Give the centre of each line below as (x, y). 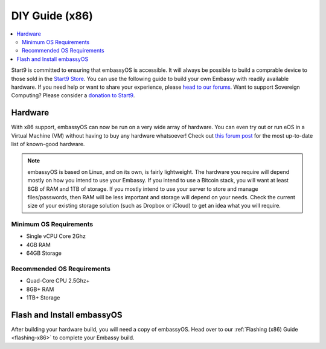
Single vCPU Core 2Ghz (56, 236)
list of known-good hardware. (48, 144)
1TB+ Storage (43, 298)
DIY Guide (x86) (52, 16)
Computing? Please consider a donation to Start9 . (73, 95)
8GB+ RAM (40, 289)
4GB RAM (38, 245)
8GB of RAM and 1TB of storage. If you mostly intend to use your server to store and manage (143, 189)
